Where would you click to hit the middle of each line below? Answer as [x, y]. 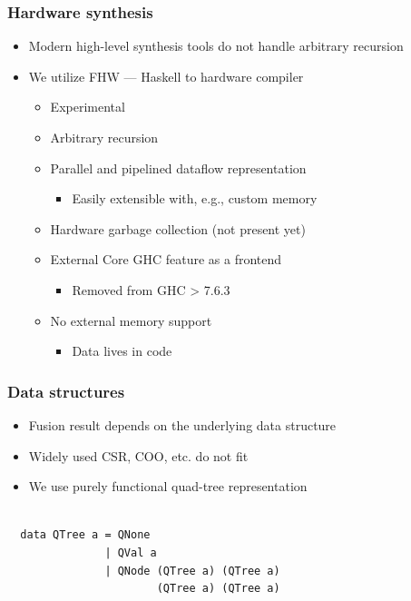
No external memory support [131, 320]
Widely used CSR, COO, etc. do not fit [138, 455]
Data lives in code [122, 351]
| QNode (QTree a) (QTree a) [192, 571]
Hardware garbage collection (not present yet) [178, 228]
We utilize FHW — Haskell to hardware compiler [166, 76]
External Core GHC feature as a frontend [166, 259]
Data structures [66, 391]
